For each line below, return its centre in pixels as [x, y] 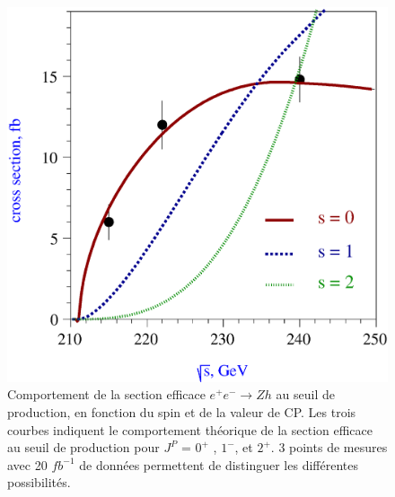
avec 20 [27, 464]
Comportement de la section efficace [106, 394]
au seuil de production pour [83, 447]
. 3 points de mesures [329, 447]
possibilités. [39, 482]
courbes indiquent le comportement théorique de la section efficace [190, 429]
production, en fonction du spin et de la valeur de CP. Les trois [182, 411]
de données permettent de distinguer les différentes [219, 464]
